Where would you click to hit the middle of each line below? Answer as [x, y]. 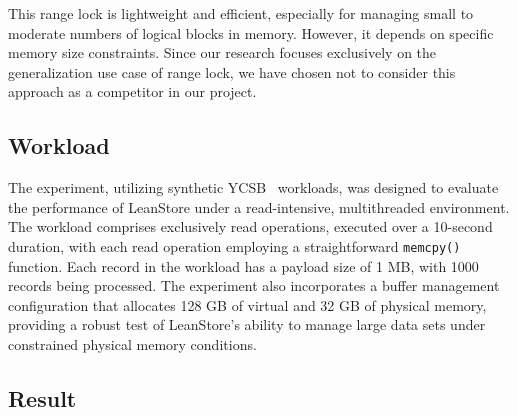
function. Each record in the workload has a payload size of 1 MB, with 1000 [243, 265]
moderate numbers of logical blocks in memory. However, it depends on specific [251, 32]
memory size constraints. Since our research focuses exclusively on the [222, 52]
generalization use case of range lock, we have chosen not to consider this [232, 71]
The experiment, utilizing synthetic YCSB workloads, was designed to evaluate [253, 187]
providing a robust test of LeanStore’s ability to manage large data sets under [247, 324]
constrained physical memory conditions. [132, 343]
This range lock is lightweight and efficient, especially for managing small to [241, 13]
